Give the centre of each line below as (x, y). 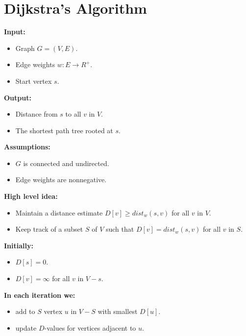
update (26, 327)
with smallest (118, 311)
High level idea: (31, 196)
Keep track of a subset (49, 229)
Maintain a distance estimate (59, 212)
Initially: (19, 245)
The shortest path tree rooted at (64, 130)
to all (73, 114)
